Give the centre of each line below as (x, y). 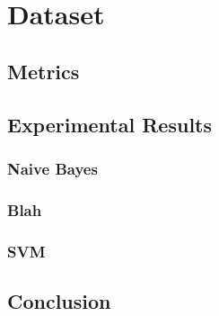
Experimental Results (109, 124)
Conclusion (59, 300)
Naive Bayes (53, 168)
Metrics (44, 71)
